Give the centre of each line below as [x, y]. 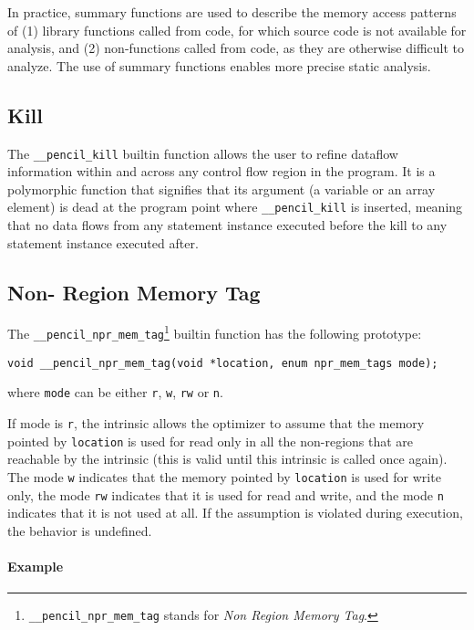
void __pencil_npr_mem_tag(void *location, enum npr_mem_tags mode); [223, 363]
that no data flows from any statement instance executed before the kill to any [227, 225]
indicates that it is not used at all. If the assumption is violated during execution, [235, 513]
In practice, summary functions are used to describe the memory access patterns [232, 12]
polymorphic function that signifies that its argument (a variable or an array [222, 189]
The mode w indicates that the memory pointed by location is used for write [224, 477]
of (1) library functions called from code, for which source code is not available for [237, 30]
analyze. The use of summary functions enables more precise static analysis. [219, 65]
